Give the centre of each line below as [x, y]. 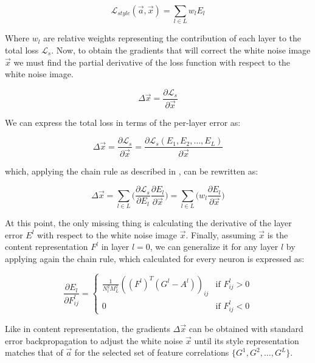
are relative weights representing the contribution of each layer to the [172, 38]
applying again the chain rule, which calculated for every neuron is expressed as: [155, 258]
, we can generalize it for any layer [214, 247]
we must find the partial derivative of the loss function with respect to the [152, 62]
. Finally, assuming [221, 234]
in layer [115, 247]
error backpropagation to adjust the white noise [94, 340]
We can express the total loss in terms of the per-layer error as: [123, 122]
